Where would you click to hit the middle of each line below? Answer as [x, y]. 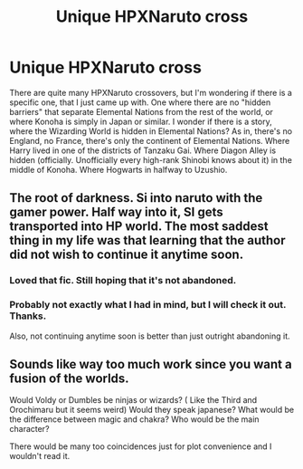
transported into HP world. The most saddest [139, 227]
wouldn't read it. [40, 456]
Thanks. [28, 316]
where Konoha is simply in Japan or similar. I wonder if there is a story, [141, 121]
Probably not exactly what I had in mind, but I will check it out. [148, 305]
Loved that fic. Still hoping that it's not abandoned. [123, 281]
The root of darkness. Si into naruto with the [136, 198]
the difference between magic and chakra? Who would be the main [134, 419]
